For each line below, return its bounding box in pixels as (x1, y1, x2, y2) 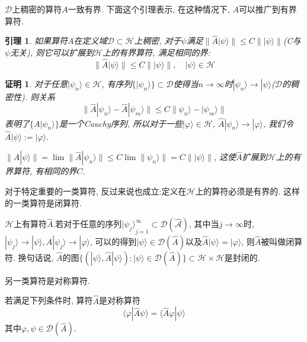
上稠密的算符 (12, 3, 62, 15)
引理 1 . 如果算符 (5, 34, 68, 47)
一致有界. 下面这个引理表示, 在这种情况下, (68, 3, 230, 15)
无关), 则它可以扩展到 (10, 46, 94, 58)
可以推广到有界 (238, 3, 297, 15)
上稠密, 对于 (134, 34, 181, 47)
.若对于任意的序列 (53, 218, 122, 230)
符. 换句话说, (5, 251, 54, 263)
